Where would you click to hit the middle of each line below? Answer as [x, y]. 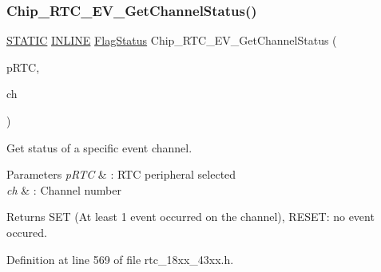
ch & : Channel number [64, 189]
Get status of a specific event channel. [99, 147]
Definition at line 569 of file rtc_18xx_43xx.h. [120, 259]
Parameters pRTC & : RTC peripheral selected [121, 174]
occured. [27, 232]
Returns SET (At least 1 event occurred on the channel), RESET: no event [190, 217]
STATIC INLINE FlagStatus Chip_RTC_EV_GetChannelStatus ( [172, 40]
